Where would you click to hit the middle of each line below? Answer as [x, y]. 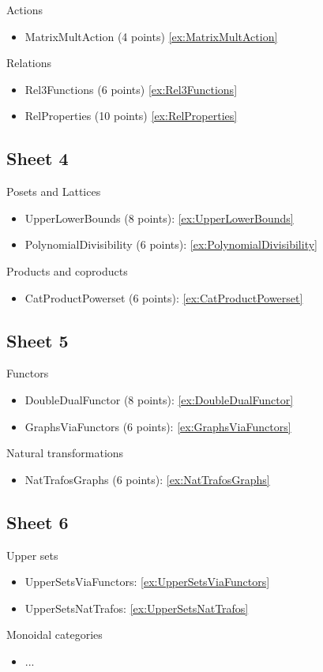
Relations [29, 63]
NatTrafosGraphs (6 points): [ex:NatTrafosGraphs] [147, 479]
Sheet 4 [38, 158]
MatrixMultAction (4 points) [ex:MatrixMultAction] [151, 36]
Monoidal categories [54, 634]
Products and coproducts [67, 270]
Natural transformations [65, 453]
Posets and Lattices [54, 191]
